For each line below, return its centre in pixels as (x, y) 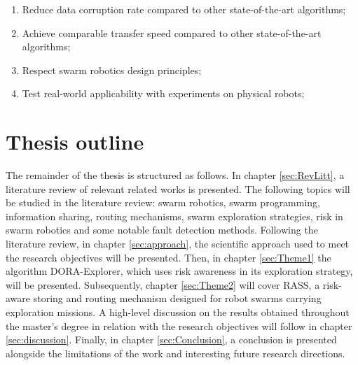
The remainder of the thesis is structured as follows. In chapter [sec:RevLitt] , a (175, 175)
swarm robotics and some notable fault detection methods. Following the (162, 230)
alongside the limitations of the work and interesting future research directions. (175, 353)
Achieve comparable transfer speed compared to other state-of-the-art (172, 33)
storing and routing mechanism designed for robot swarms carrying (177, 298)
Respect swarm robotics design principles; (112, 70)
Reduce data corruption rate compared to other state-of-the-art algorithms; (184, 9)
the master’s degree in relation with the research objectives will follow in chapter (179, 325)
